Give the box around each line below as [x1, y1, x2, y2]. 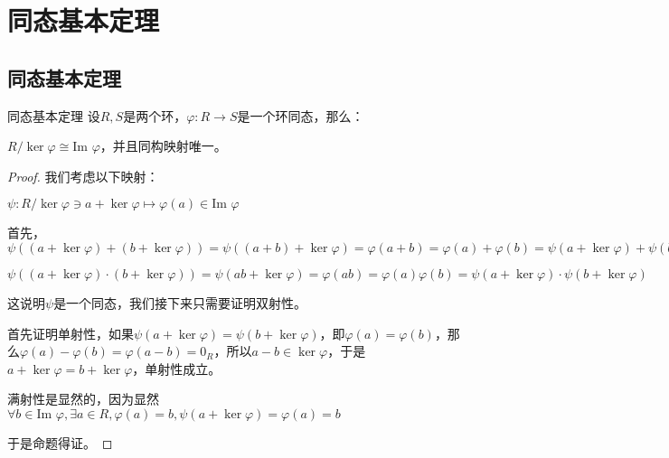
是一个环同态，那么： [237, 106, 364, 125]
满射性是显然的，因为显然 [7, 389, 159, 408]
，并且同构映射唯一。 [99, 136, 227, 155]
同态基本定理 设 [7, 106, 100, 125]
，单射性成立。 [132, 359, 221, 378]
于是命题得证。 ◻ [7, 433, 113, 452]
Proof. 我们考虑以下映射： [7, 166, 159, 185]
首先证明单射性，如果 [7, 323, 134, 342]
